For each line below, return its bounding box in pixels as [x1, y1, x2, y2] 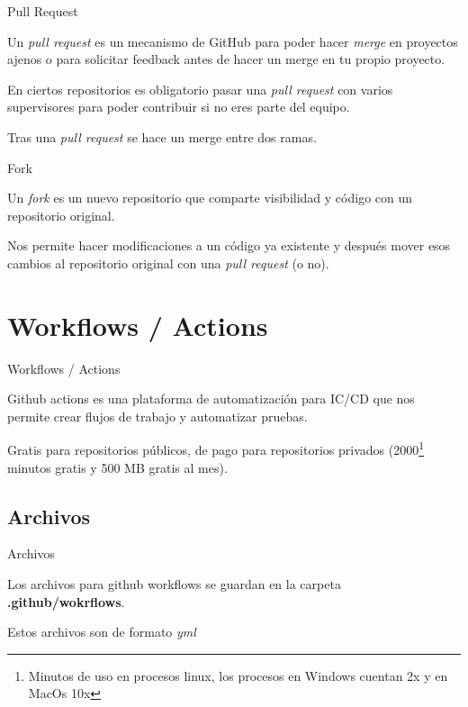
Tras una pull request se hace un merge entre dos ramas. [7, 127, 317, 146]
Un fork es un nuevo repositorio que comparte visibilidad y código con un [7, 188, 413, 207]
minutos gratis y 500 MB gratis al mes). [7, 458, 228, 476]
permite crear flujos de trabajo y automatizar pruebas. [7, 406, 308, 425]
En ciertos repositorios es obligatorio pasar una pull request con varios [7, 79, 393, 98]
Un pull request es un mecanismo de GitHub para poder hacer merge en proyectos [7, 32, 458, 50]
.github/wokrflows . [7, 592, 125, 611]
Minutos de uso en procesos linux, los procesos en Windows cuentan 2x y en [28, 666, 448, 684]
